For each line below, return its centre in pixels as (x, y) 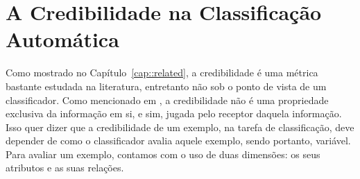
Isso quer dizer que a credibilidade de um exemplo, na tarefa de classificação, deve (180, 127)
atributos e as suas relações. (65, 168)
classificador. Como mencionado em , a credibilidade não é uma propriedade (167, 100)
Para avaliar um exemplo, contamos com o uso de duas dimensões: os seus (163, 154)
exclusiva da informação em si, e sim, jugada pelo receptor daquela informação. (174, 113)
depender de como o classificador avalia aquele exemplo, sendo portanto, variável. (178, 140)
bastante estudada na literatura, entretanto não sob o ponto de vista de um (166, 86)
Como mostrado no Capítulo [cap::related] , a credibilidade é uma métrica (162, 73)
